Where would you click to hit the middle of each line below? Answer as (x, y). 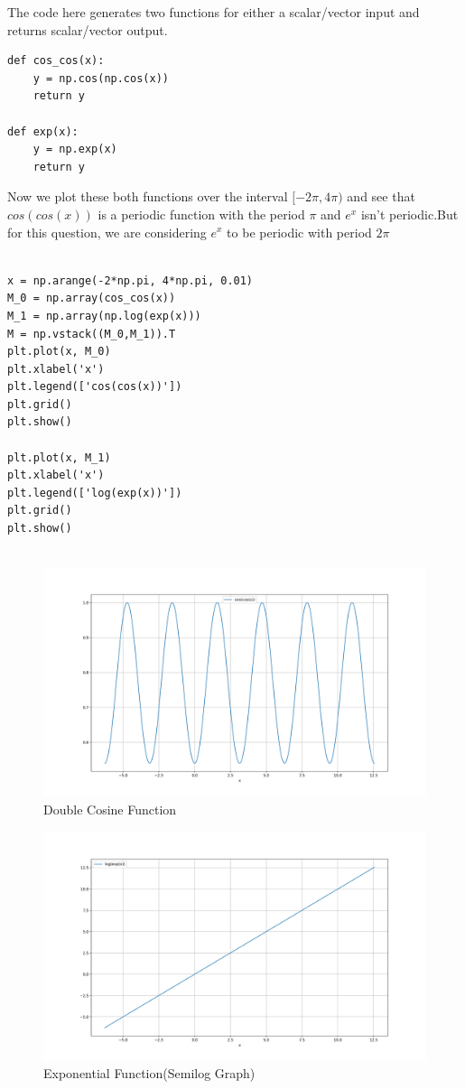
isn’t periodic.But (409, 214)
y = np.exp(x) (75, 149)
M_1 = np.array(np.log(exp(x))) (104, 316)
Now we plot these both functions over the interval (148, 196)
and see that (381, 196)
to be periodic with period (299, 232)
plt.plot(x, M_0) (59, 352)
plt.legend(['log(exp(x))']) (95, 493)
